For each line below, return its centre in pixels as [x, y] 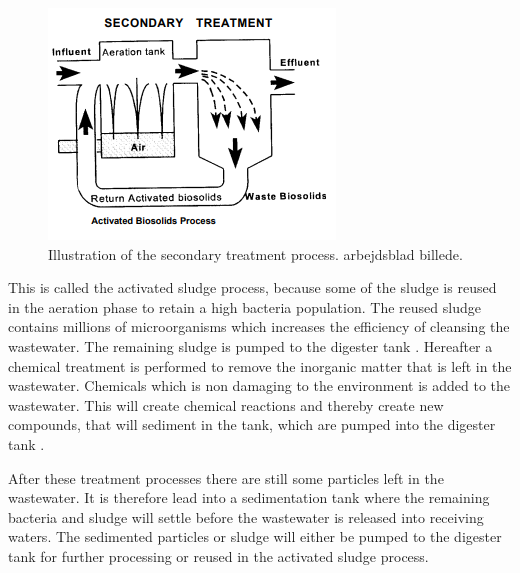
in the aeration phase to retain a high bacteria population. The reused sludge [244, 306]
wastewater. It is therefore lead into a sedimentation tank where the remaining [249, 497]
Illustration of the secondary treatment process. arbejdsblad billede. [255, 253]
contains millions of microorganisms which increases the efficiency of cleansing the [259, 326]
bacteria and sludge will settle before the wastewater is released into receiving [246, 516]
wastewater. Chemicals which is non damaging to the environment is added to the [259, 385]
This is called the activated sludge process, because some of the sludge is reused [252, 287]
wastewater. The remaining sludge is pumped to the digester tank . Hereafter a [250, 345]
